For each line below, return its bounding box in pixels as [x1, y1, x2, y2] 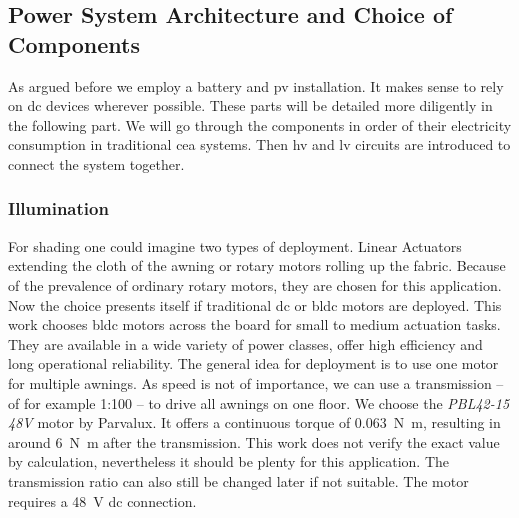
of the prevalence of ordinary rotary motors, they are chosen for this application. [8, 274, 502, 295]
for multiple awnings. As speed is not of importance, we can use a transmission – [8, 372, 504, 393]
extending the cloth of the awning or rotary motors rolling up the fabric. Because [8, 255, 506, 276]
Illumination [8, 196, 109, 221]
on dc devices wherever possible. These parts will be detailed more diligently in [8, 95, 493, 116]
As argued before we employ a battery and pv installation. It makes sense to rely [8, 75, 504, 96]
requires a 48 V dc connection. [8, 490, 197, 511]
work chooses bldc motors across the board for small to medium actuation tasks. [8, 314, 501, 335]
